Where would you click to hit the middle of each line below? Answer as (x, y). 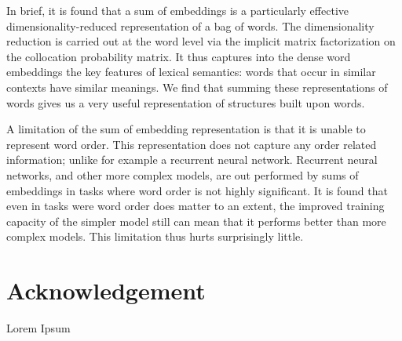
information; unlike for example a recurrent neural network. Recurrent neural (192, 160)
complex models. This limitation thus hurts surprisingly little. (155, 236)
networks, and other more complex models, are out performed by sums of (183, 174)
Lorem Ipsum (38, 328)
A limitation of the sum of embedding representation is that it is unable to (186, 129)
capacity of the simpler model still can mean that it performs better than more (196, 221)
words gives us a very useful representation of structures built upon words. (186, 102)
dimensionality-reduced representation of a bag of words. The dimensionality (190, 25)
